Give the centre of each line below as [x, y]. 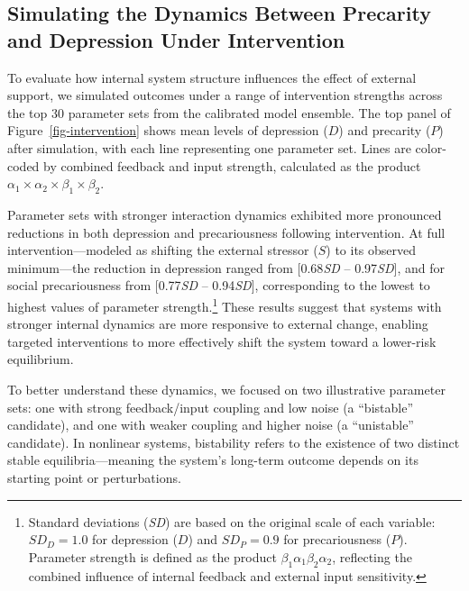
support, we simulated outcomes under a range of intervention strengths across [225, 95]
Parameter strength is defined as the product [152, 556]
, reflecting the [372, 556]
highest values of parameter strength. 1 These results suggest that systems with [225, 305]
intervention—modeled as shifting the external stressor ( [163, 250]
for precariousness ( [337, 539]
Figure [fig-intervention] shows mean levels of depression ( [168, 130]
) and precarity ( [385, 130]
